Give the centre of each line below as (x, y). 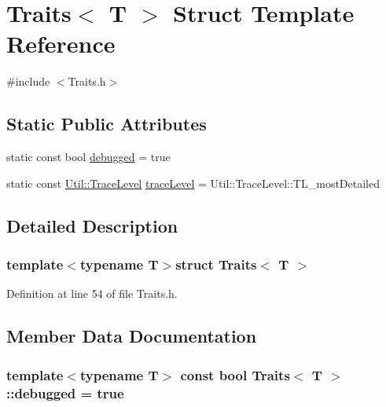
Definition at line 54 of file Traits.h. (92, 293)
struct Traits (216, 264)
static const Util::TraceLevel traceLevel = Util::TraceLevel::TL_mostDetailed (193, 183)
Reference (61, 44)
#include (28, 81)
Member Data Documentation (132, 336)
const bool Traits (235, 374)
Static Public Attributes (107, 124)
